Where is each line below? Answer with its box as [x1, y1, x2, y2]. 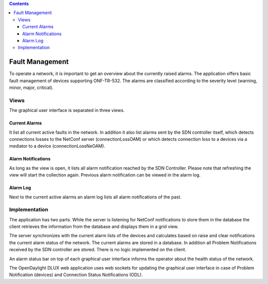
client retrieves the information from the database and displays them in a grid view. [9, 224, 179, 230]
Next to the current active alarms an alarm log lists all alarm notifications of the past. [9, 194, 182, 200]
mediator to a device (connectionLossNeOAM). [9, 143, 105, 149]
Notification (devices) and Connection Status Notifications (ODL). [9, 272, 143, 278]
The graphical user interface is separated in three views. [9, 107, 125, 113]
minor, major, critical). [9, 85, 54, 91]
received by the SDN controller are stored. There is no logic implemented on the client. [9, 247, 187, 253]
